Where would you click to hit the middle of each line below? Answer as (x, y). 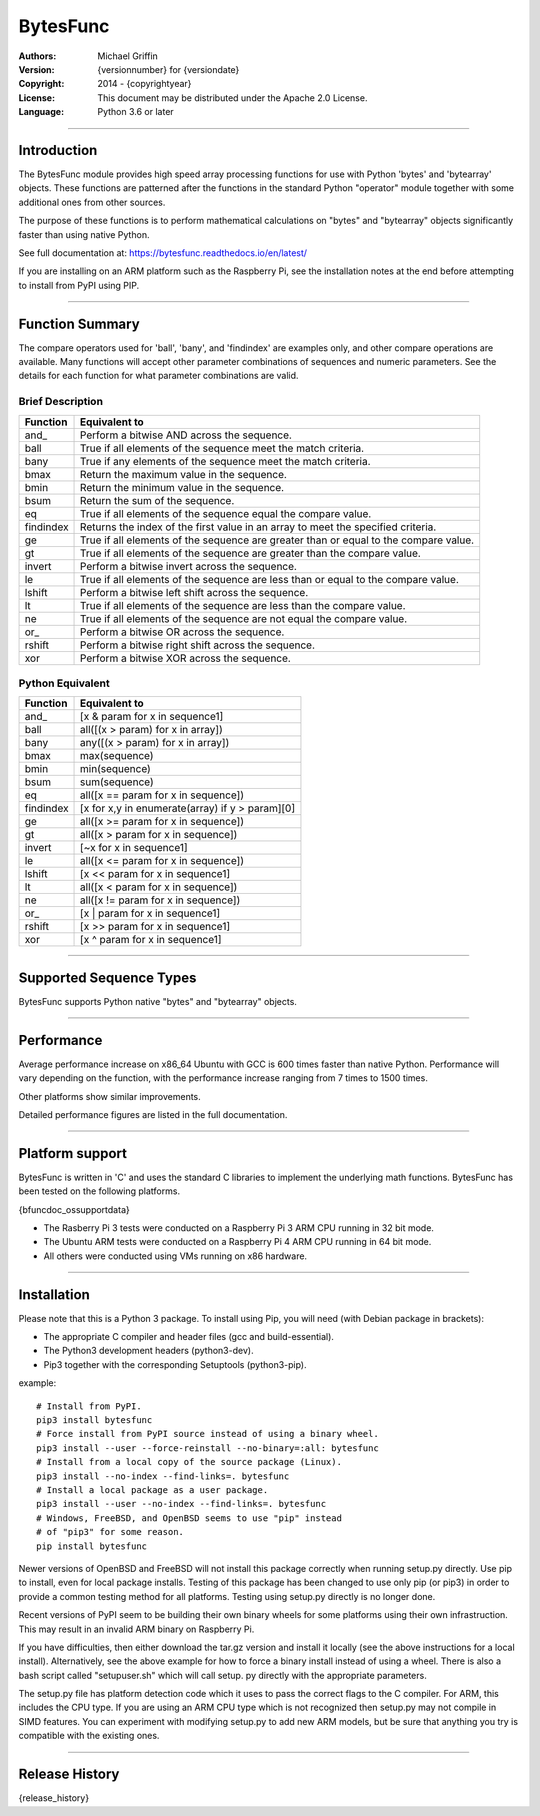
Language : (41, 112)
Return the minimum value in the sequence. (182, 487)
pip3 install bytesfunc (94, 1420)
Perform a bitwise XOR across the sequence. (186, 658)
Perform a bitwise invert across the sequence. (188, 566)
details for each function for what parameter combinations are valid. (158, 376)
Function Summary (79, 323)
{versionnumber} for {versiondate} (168, 69)
